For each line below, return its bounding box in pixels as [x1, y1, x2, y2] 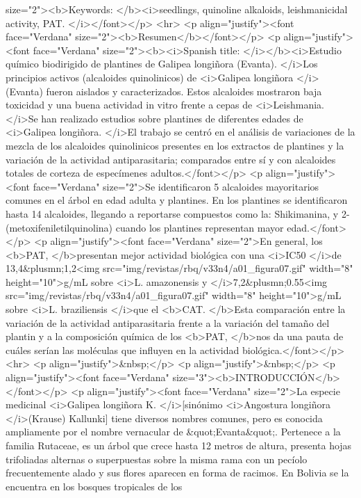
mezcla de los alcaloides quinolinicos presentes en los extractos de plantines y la [6, 138, 344, 152]
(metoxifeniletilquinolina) [6, 220, 113, 234]
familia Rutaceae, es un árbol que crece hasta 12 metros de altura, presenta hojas [6, 438, 352, 452]
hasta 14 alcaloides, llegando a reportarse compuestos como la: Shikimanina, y [6, 206, 339, 220]
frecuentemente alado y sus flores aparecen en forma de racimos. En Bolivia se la [6, 465, 349, 480]
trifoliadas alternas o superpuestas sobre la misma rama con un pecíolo [6, 451, 308, 466]
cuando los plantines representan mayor [115, 220, 284, 234]
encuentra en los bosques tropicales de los [6, 479, 183, 493]
